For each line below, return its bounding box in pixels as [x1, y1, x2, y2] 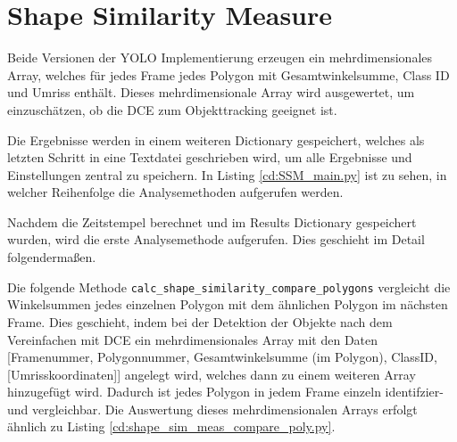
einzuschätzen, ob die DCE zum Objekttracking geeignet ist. [7, 100, 337, 119]
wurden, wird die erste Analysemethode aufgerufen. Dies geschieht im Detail [7, 230, 425, 249]
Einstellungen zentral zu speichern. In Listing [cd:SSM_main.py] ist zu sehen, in [7, 165, 447, 184]
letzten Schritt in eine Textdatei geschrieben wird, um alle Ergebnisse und [7, 148, 412, 167]
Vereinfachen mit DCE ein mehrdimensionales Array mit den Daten [7, 330, 378, 348]
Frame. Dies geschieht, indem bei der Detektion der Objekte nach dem [7, 312, 393, 331]
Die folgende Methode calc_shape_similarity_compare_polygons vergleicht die [7, 277, 451, 296]
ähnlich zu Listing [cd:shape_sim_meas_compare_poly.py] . [7, 417, 336, 436]
